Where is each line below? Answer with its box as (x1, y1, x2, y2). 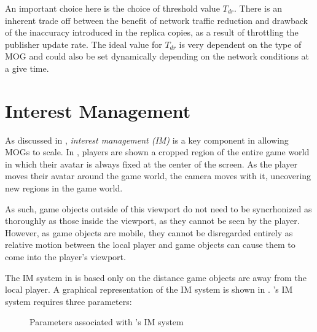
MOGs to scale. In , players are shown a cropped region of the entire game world (5, 145, 310, 158)
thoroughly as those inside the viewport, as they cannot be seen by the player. (5, 214, 300, 227)
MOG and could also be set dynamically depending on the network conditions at (5, 50, 310, 63)
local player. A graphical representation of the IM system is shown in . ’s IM (5, 283, 293, 296)
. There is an (234, 2, 282, 14)
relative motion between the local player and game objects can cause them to (5, 238, 295, 251)
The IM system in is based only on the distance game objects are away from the (5, 271, 307, 284)
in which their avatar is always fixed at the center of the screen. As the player (5, 157, 298, 170)
